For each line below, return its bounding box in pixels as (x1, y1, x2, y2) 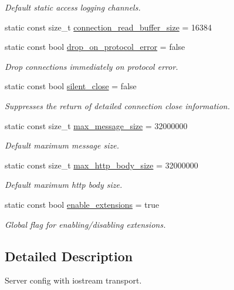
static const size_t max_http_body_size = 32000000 (5, 159, 198, 171)
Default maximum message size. (5, 139, 119, 151)
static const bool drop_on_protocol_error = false (5, 41, 185, 53)
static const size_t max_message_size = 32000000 (5, 119, 188, 131)
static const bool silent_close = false (5, 80, 137, 92)
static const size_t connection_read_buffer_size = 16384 (5, 21, 212, 33)
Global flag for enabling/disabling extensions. (5, 218, 166, 230)
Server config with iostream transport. (5, 274, 142, 286)
